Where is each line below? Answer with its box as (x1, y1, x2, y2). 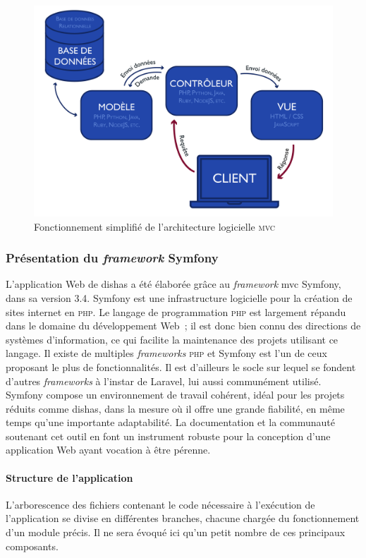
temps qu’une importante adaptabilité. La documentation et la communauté (6, 415, 335, 430)
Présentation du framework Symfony (6, 249, 219, 267)
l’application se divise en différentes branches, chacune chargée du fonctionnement (6, 511, 360, 526)
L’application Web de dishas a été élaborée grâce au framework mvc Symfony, (6, 277, 341, 291)
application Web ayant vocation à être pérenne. (6, 442, 211, 457)
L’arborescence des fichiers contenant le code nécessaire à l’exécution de (6, 497, 315, 511)
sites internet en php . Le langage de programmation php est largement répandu (6, 304, 346, 319)
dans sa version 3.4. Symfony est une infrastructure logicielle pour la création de (6, 290, 353, 305)
